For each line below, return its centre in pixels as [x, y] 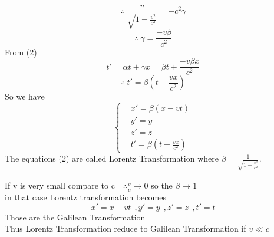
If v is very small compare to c [60, 185]
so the [162, 185]
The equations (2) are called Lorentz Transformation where [112, 158]
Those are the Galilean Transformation [75, 217]
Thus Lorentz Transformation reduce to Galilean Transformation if [126, 228]
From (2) [21, 52]
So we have [25, 96]
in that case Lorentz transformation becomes [85, 197]
